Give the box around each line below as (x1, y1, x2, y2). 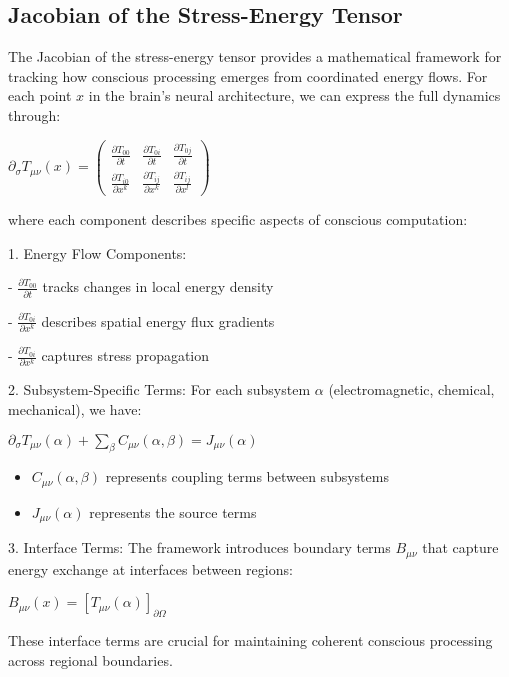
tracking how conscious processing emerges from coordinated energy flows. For (8, 65, 488, 86)
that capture (422, 537, 499, 558)
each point (8, 85, 72, 106)
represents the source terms (89, 501, 257, 522)
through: (8, 104, 61, 125)
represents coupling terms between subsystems (105, 466, 389, 487)
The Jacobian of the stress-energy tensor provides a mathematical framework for (8, 46, 502, 67)
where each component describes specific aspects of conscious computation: (8, 209, 468, 230)
